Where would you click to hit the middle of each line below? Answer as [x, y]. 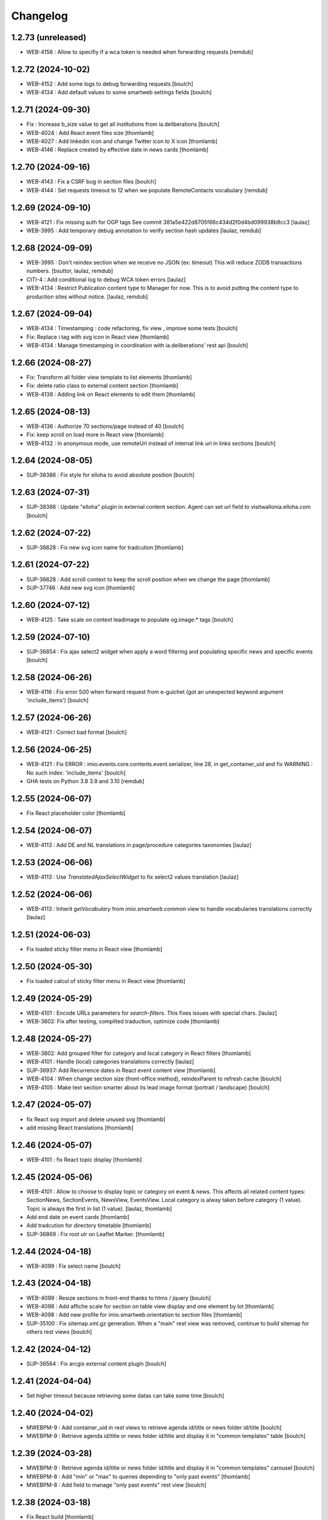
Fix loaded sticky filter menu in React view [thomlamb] [94, 949]
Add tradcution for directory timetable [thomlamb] [89, 1226]
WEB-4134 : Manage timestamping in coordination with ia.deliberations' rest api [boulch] [137, 345]
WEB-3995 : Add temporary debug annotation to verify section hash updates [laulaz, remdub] [144, 230]
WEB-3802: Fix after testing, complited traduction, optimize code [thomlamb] [123, 1021]
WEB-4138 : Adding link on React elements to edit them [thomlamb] [111, 394]
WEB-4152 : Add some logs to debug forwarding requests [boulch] [110, 84]
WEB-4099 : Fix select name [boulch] [73, 1266]
